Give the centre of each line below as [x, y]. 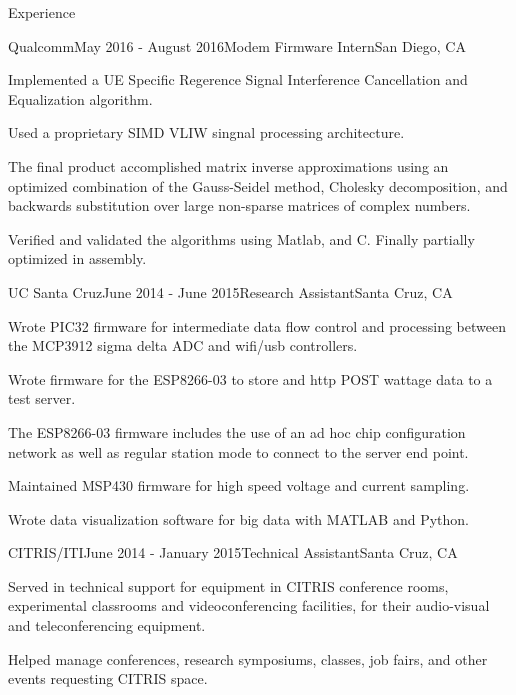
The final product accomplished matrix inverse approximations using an [228, 165]
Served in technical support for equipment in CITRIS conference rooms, [228, 585]
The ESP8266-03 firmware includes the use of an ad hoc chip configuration [237, 431]
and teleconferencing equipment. [107, 625]
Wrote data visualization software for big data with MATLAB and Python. [238, 518]
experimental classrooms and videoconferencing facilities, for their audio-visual [249, 605]
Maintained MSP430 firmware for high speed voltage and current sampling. [239, 485]
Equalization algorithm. [80, 98]
